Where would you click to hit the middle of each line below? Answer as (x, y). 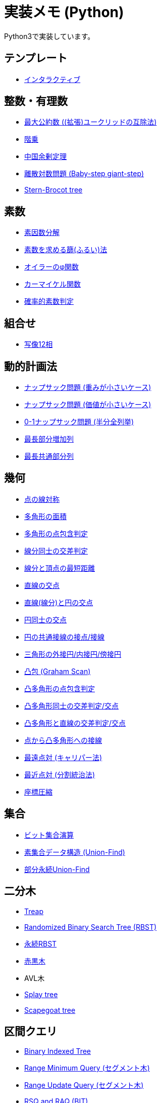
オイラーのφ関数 (52, 267)
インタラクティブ (52, 79)
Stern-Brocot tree (53, 190)
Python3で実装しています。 (49, 36)
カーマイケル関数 (52, 284)
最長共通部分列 (49, 456)
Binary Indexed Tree (58, 1051)
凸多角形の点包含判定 (60, 688)
